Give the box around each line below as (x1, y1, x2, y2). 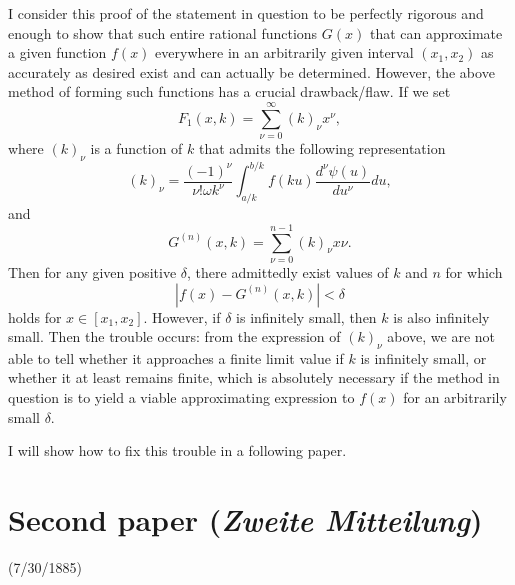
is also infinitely (393, 306, 490, 327)
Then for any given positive (8, 261, 177, 282)
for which (445, 261, 503, 282)
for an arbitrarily (403, 387, 507, 408)
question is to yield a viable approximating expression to (8, 387, 355, 408)
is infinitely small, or (360, 347, 487, 368)
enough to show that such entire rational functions (8, 22, 318, 43)
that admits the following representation (199, 138, 446, 159)
